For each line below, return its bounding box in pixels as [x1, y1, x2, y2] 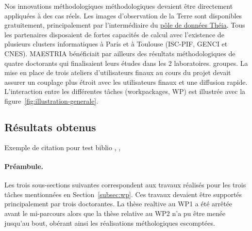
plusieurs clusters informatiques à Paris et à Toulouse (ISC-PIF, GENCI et [4, 39, 228, 49]
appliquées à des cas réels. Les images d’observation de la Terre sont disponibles [4, 10, 242, 20]
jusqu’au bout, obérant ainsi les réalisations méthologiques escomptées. [4, 217, 215, 228]
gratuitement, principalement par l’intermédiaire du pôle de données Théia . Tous [4, 20, 245, 30]
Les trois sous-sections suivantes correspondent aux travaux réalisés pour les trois [4, 180, 246, 190]
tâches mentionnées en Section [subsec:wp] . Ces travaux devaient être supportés [4, 189, 242, 199]
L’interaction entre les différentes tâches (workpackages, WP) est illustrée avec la [4, 86, 246, 96]
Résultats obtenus [4, 119, 96, 134]
